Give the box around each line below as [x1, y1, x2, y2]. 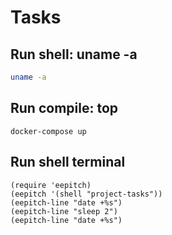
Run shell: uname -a [10, 46, 138, 63]
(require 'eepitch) [10, 180, 92, 190]
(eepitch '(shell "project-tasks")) [10, 189, 163, 199]
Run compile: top [10, 100, 119, 117]
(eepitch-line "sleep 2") [10, 206, 118, 216]
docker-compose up [10, 126, 87, 136]
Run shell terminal [10, 154, 126, 171]
